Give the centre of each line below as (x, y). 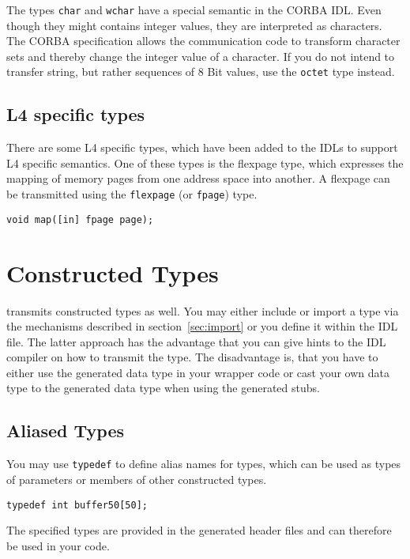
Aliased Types (66, 431)
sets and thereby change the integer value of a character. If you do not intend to (201, 56)
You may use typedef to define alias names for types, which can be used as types (204, 464)
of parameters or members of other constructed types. (137, 479)
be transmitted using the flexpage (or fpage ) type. (132, 194)
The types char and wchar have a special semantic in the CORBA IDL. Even (194, 9)
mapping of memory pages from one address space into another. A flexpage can (198, 178)
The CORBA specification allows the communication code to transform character (203, 41)
